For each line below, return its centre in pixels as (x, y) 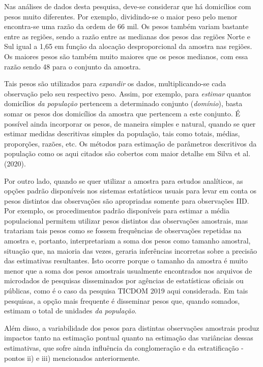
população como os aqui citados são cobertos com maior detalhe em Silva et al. (127, 153)
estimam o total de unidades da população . (70, 311)
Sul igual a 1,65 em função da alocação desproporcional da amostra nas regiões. (128, 46)
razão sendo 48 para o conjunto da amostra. (72, 66)
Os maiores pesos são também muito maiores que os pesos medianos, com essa (126, 56)
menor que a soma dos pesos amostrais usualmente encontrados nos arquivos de (128, 270)
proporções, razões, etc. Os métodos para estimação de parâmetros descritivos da (130, 143)
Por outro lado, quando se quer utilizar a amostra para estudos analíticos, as (124, 180)
